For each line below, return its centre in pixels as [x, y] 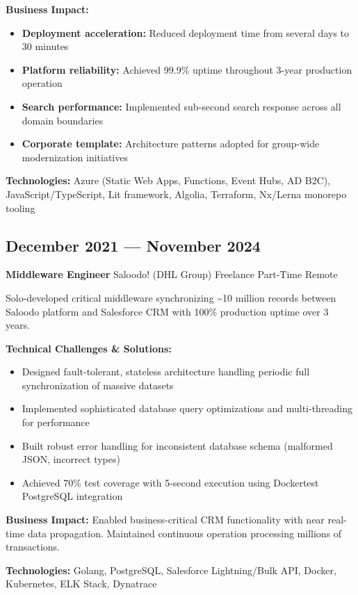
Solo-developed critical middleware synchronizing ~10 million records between [171, 297]
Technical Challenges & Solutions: [89, 348]
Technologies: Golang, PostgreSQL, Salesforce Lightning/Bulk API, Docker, [171, 570]
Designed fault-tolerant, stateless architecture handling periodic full [166, 372]
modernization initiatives [75, 157]
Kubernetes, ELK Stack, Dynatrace [81, 584]
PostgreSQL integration [72, 496]
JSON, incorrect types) [71, 459]
